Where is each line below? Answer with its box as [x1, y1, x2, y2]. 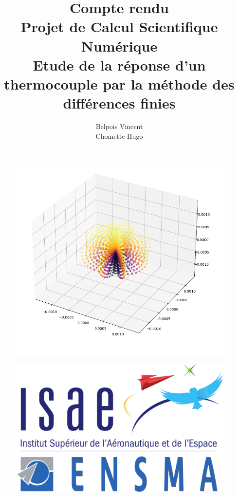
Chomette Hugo [95, 130, 143, 141]
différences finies [63, 93, 176, 113]
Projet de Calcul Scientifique [20, 17, 218, 37]
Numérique [81, 36, 158, 55]
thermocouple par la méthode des [4, 73, 235, 93]
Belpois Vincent [95, 121, 143, 131]
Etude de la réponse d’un [33, 55, 206, 74]
